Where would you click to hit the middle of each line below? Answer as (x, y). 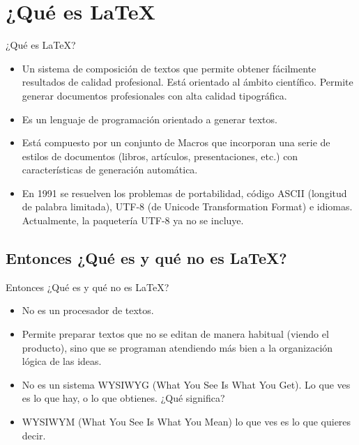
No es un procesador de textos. (88, 310)
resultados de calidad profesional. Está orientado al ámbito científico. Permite (188, 82)
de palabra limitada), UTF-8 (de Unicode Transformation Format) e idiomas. (187, 206)
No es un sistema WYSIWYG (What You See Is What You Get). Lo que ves (186, 384)
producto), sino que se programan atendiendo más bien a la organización (177, 347)
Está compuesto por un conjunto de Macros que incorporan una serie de (176, 142)
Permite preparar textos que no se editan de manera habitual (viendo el (175, 334)
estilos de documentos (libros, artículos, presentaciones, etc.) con (160, 156)
